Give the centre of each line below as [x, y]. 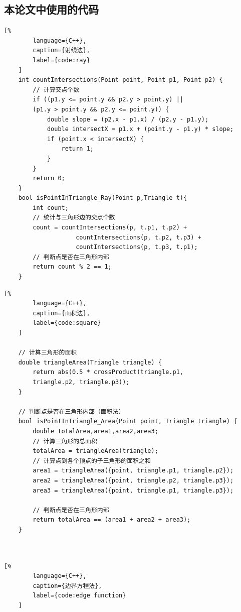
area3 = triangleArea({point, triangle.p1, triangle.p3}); [133, 490]
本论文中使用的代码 [51, 9]
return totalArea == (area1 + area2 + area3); [112, 520]
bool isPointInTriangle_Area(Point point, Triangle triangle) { [128, 421]
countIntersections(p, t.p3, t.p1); [137, 247]
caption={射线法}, [61, 50]
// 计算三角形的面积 [48, 353]
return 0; [49, 178]
